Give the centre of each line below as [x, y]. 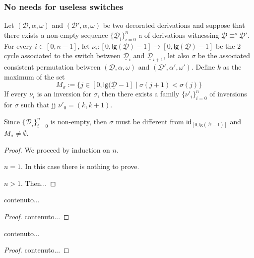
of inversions [228, 94]
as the [232, 67]
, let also [176, 55]
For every [18, 45]
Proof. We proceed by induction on [57, 149]
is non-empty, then [79, 121]
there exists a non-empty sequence [56, 35]
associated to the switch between [71, 55]
